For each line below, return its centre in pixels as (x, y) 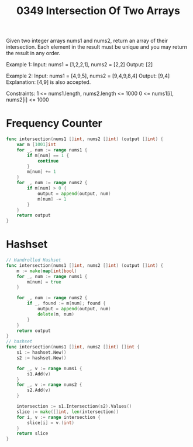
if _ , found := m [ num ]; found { (67, 303)
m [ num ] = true (44, 282)
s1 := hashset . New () (42, 353)
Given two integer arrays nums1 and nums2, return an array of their (87, 41)
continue (48, 161)
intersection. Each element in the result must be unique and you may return (97, 47)
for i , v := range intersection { (58, 417)
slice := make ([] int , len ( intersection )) (68, 412)
